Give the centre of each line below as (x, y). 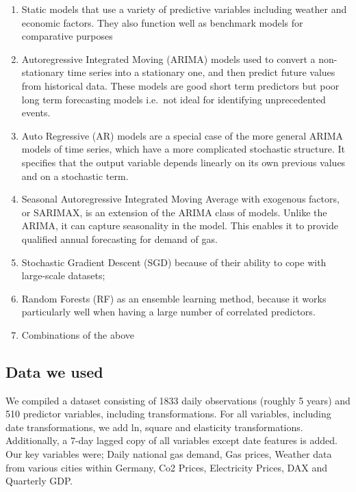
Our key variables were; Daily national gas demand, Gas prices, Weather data (169, 454)
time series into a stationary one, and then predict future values (201, 72)
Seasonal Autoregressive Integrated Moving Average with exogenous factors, (180, 199)
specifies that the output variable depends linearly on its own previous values (183, 162)
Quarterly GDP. (39, 481)
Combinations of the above (78, 334)
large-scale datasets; (63, 275)
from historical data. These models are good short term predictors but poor (180, 85)
